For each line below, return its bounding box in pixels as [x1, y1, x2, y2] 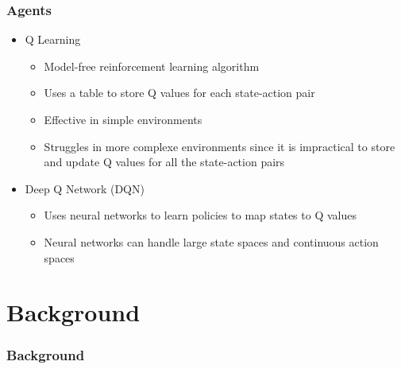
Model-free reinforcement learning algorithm [44, 57, 260, 74]
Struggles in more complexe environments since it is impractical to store [44, 138, 395, 154]
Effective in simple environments [44, 111, 202, 127]
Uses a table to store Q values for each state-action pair [44, 84, 315, 101]
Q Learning [25, 31, 81, 48]
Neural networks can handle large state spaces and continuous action [44, 233, 379, 250]
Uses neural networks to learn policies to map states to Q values [44, 207, 357, 223]
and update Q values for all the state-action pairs [44, 153, 285, 170]
